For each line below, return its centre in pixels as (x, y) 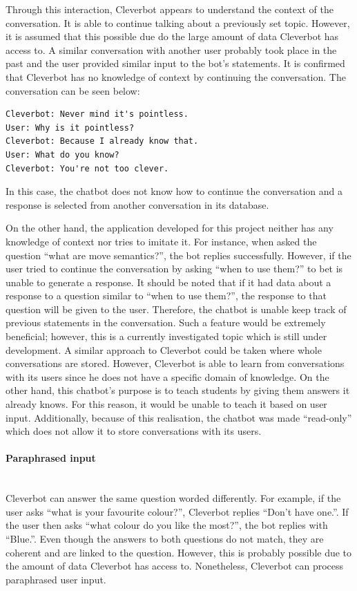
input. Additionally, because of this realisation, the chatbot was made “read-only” (179, 417)
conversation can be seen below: (73, 90)
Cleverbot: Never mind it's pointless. (97, 114)
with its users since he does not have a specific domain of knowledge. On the (167, 376)
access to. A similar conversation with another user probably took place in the (171, 49)
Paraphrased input (51, 458)
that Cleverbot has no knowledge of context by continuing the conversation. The (176, 76)
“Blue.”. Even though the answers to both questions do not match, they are (165, 538)
